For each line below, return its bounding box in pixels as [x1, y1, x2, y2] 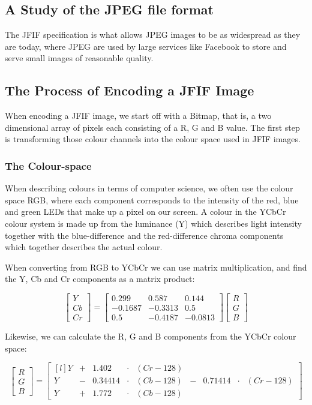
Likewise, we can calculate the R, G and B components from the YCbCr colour [5, 330, 296, 343]
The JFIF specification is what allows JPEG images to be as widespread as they [5, 28, 301, 41]
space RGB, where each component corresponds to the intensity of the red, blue [5, 193, 299, 206]
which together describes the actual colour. [5, 241, 163, 253]
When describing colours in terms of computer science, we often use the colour [5, 182, 293, 194]
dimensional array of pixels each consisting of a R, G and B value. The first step [5, 121, 300, 133]
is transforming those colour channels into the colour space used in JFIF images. [5, 133, 301, 145]
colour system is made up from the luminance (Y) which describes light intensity [5, 217, 302, 229]
